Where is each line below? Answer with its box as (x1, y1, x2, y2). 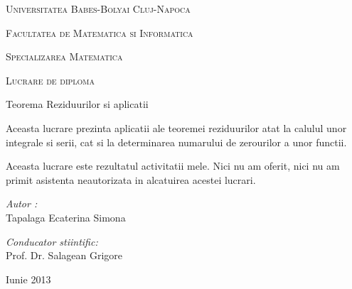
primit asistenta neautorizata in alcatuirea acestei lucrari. (6, 172, 256, 187)
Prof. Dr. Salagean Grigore (6, 248, 123, 263)
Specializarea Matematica (6, 49, 123, 64)
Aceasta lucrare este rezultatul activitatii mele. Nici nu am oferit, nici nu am (6, 158, 340, 173)
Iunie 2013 (6, 271, 51, 286)
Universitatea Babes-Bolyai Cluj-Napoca (6, 1, 191, 16)
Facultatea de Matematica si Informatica (6, 25, 193, 40)
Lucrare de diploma (6, 72, 95, 87)
